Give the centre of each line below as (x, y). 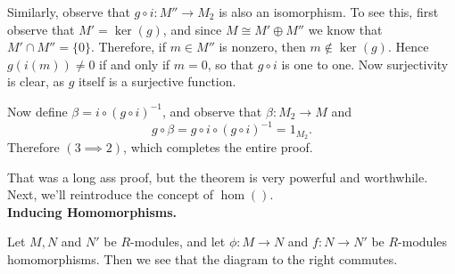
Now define (37, 111)
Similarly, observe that (69, 12)
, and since (192, 29)
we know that (345, 29)
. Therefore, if (128, 47)
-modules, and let (178, 242)
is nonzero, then (262, 47)
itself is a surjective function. (157, 81)
